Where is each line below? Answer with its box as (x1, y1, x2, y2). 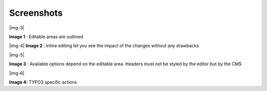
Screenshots (9, 7, 63, 18)
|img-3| (9, 25, 25, 31)
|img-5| (9, 52, 25, 58)
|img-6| (9, 70, 25, 76)
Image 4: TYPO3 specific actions (9, 79, 77, 85)
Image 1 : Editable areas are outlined (9, 34, 84, 40)
